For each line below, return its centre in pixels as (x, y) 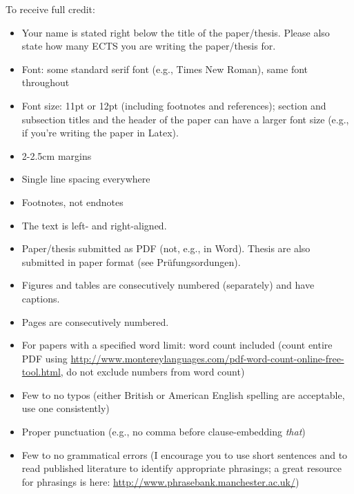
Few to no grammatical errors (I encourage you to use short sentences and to (185, 454)
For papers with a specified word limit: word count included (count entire (177, 345)
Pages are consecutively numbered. (95, 321)
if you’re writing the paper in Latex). (100, 133)
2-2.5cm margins (57, 155)
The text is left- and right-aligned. (94, 225)
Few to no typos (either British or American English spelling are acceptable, (183, 394)
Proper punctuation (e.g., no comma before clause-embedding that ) (164, 432)
